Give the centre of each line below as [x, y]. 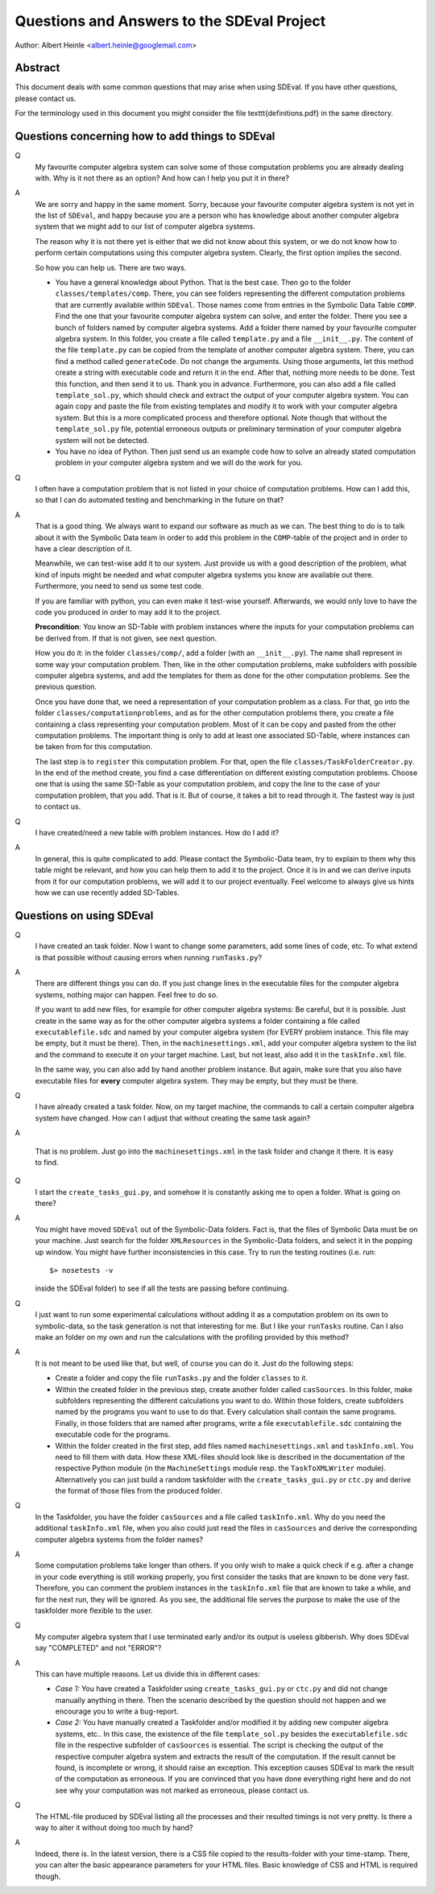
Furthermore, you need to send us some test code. [119, 586]
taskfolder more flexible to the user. [94, 1610]
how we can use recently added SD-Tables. [108, 892]
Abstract [37, 68]
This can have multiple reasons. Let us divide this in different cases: [148, 1674]
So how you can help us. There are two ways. [111, 267]
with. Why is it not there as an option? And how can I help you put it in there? [162, 178]
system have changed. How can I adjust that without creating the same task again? [172, 1118]
